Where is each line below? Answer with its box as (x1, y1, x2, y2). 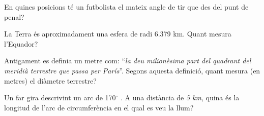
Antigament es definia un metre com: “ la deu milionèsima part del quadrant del (4, 55, 251, 66)
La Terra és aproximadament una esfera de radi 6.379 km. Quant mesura (4, 28, 231, 39)
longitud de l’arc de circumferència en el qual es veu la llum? (4, 102, 194, 112)
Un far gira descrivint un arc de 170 (4, 92, 116, 103)
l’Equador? (4, 38, 38, 49)
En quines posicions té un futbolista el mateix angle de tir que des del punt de (4, 2, 249, 12)
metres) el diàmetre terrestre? (4, 75, 97, 86)
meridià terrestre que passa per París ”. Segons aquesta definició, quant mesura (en (4, 65, 260, 75)
